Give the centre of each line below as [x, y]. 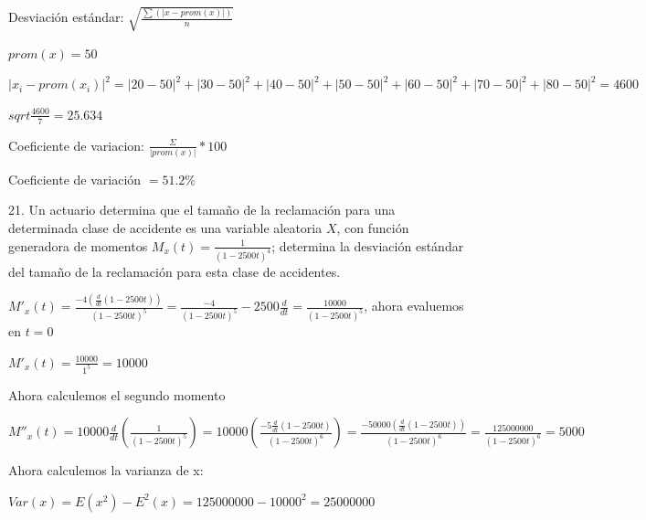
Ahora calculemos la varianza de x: [106, 470]
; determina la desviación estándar [368, 245]
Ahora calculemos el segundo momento [117, 394]
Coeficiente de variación [75, 179]
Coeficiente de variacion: [76, 145]
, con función [373, 228]
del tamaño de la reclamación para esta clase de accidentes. [175, 271]
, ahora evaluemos [414, 306]
